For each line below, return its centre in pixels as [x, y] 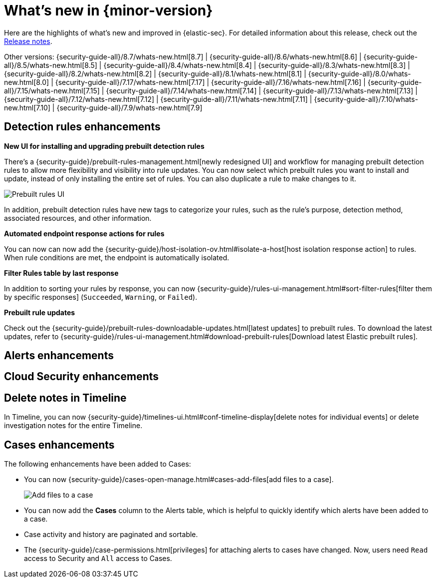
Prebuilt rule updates [40, 312]
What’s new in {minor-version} [109, 10]
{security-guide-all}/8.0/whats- [359, 73]
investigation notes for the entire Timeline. [73, 426]
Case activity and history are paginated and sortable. [111, 535]
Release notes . [28, 41]
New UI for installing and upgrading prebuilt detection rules [104, 146]
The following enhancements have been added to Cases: [98, 464]
